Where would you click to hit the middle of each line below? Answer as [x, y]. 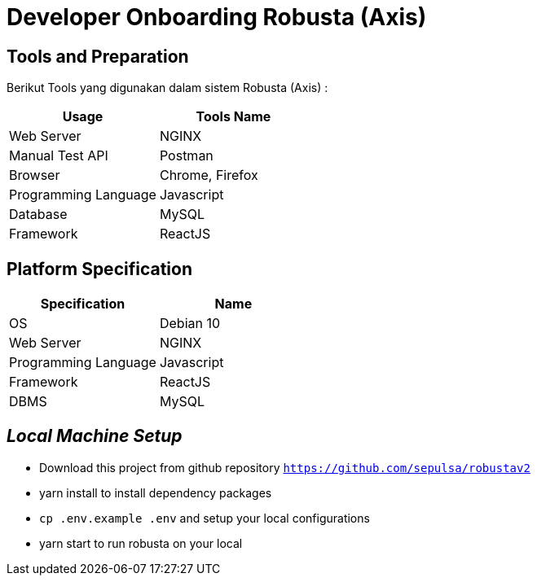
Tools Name [233, 117]
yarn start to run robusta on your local [141, 543]
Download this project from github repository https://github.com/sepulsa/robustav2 [285, 467]
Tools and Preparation [98, 56]
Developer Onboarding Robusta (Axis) [217, 17]
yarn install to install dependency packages [156, 492]
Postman [186, 156]
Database [38, 214]
